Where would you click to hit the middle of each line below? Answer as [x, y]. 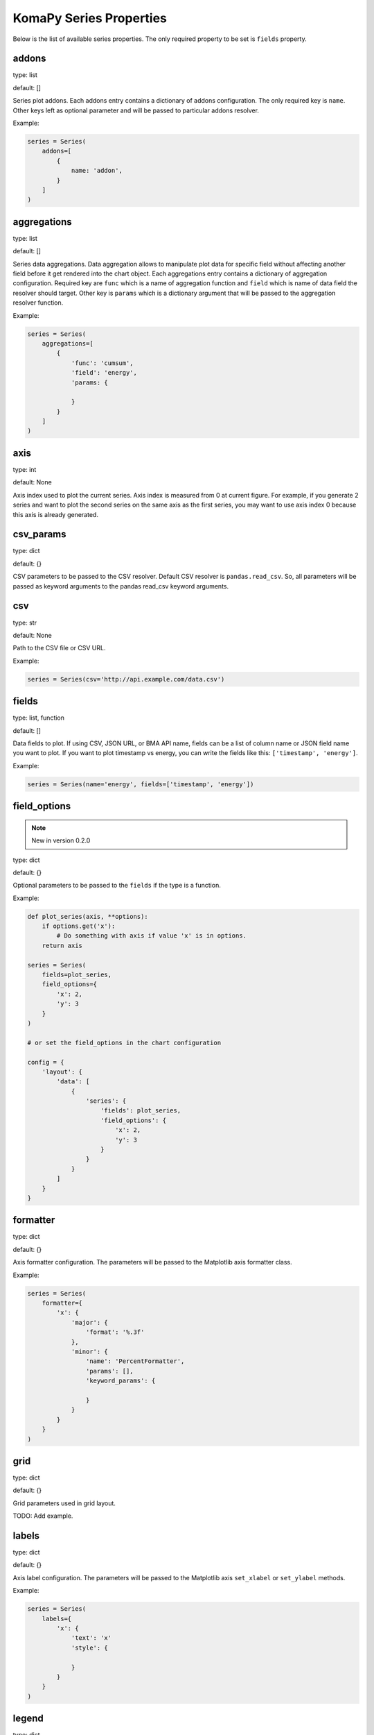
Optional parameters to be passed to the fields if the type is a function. [117, 886]
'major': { [90, 1322]
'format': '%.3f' [115, 1332]
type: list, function [39, 718]
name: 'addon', [97, 171]
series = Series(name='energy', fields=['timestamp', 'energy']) [141, 784]
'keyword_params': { [121, 1381]
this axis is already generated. [55, 514]
